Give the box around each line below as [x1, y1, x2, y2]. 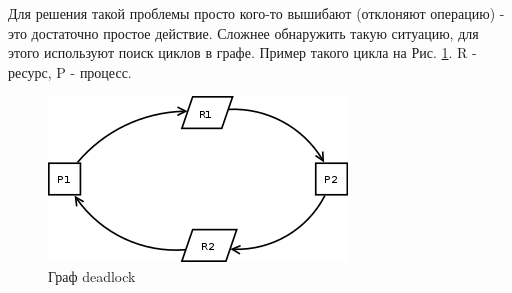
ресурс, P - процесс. [8, 61, 132, 82]
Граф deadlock [48, 265, 136, 286]
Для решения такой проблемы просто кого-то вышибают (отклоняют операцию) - [8, 3, 505, 23]
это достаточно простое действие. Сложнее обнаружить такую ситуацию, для [8, 22, 479, 43]
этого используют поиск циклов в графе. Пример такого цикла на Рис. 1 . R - [8, 42, 477, 63]
